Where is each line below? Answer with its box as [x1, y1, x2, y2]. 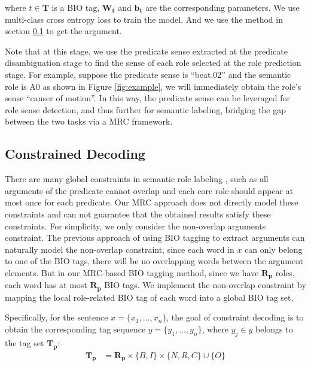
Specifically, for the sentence [5, 311, 108, 323]
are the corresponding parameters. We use [145, 1, 300, 13]
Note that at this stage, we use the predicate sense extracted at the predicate [5, 44, 288, 57]
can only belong [245, 243, 303, 255]
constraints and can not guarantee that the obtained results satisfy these [5, 207, 271, 220]
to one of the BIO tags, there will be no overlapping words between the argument [5, 255, 304, 267]
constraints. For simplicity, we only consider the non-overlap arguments [5, 219, 266, 232]
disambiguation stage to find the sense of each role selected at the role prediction [5, 56, 301, 69]
